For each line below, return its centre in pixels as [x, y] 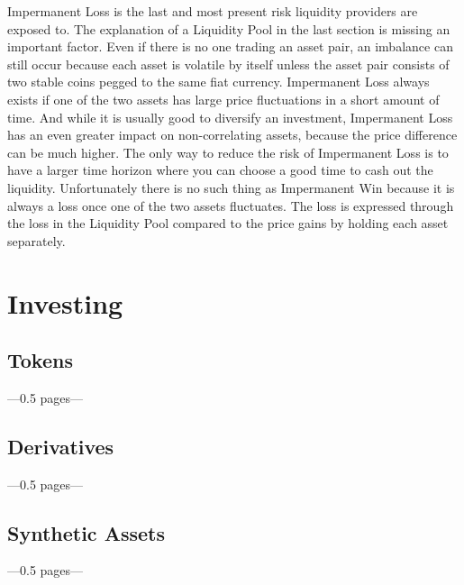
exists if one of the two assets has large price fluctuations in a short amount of [223, 99]
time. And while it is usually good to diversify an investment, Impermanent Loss [230, 117]
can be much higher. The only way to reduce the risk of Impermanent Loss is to [228, 152]
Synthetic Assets [86, 532]
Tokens [40, 360]
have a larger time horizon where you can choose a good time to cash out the [220, 170]
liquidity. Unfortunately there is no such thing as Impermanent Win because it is [231, 187]
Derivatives [61, 446]
